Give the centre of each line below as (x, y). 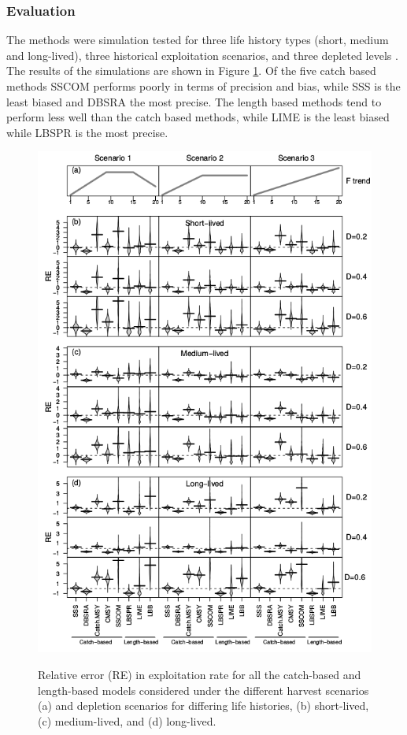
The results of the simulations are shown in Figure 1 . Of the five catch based (191, 71)
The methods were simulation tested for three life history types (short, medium (198, 40)
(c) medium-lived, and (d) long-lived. (127, 720)
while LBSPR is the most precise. (87, 132)
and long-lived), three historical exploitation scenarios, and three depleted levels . (202, 55)
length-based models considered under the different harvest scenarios (203, 690)
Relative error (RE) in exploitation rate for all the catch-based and (200, 674)
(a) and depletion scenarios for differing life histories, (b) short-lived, (203, 705)
